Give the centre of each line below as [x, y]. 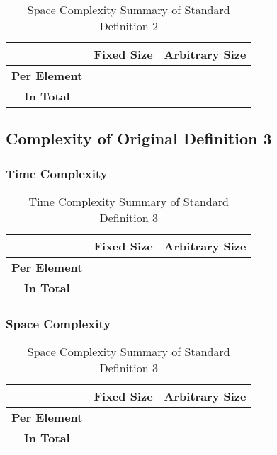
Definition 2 [129, 26]
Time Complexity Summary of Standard [129, 201]
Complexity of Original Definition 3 [139, 138]
